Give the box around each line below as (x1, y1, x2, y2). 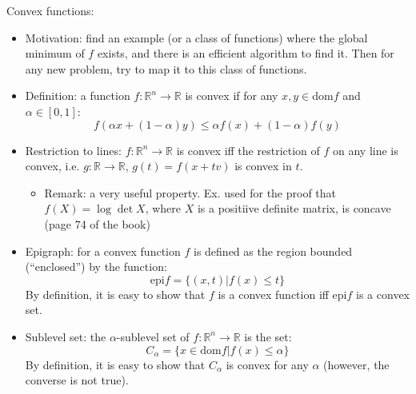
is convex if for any (185, 87, 278, 104)
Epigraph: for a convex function (25, 242, 181, 259)
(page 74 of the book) (44, 215, 150, 232)
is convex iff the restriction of (176, 141, 320, 158)
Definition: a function (25, 87, 130, 104)
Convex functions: (6, 2, 94, 18)
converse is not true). (25, 372, 129, 388)
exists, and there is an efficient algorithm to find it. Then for (97, 45, 394, 62)
